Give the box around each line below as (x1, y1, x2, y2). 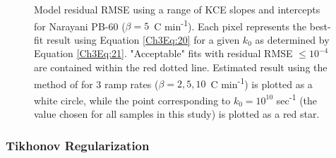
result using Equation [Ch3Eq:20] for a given (46, 32, 240, 47)
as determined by (255, 32, 330, 47)
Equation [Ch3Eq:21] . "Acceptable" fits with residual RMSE (34, 46, 293, 61)
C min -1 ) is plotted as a (210, 74, 313, 91)
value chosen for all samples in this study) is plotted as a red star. (34, 107, 320, 121)
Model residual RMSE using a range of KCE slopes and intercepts (34, 2, 320, 16)
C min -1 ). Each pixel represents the (154, 16, 307, 33)
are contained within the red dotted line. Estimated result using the (34, 60, 328, 75)
